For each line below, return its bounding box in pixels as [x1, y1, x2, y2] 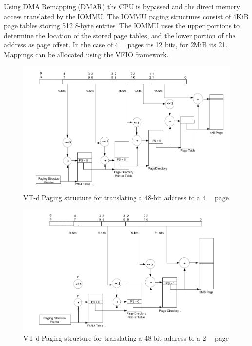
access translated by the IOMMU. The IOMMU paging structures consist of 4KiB [4, 11, 249, 21]
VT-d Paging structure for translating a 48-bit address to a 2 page [23, 333, 229, 343]
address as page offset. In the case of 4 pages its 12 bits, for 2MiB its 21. [4, 40, 228, 50]
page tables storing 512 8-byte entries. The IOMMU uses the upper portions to [4, 20, 240, 31]
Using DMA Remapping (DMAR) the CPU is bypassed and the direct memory [4, 1, 240, 11]
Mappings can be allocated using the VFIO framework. [4, 49, 169, 59]
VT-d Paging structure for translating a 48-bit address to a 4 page [23, 192, 229, 203]
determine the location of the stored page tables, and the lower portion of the [4, 30, 235, 40]
